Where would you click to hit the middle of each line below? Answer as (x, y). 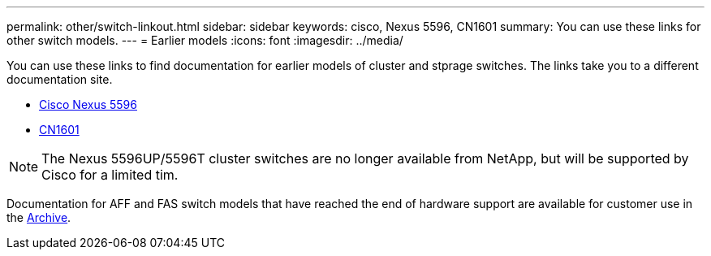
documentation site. (60, 79)
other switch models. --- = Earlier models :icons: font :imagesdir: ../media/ (205, 40)
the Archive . (39, 217)
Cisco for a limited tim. (110, 175)
